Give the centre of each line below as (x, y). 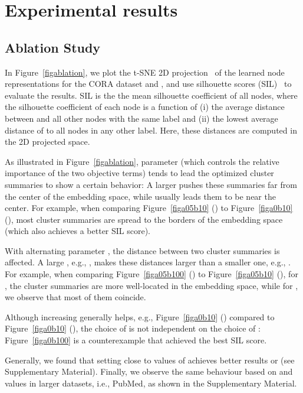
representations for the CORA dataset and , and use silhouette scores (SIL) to (148, 84)
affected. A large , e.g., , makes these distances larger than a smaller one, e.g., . (148, 262)
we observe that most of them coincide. (75, 297)
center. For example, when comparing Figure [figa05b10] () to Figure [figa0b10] (149, 208)
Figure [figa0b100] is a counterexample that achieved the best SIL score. (136, 340)
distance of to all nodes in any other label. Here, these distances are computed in (151, 130)
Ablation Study (53, 47)
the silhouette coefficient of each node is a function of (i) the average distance (145, 107)
